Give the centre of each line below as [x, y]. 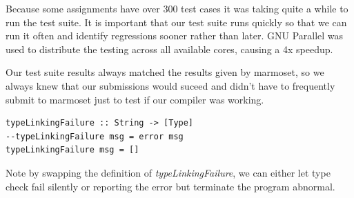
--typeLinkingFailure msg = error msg [95, 136]
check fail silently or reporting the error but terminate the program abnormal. [170, 186]
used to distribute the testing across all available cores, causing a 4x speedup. [169, 49]
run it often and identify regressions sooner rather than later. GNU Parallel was [175, 36]
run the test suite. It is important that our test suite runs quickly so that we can [176, 22]
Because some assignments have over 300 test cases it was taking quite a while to [177, 8]
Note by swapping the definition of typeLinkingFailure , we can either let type [168, 172]
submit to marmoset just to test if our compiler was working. [135, 99]
